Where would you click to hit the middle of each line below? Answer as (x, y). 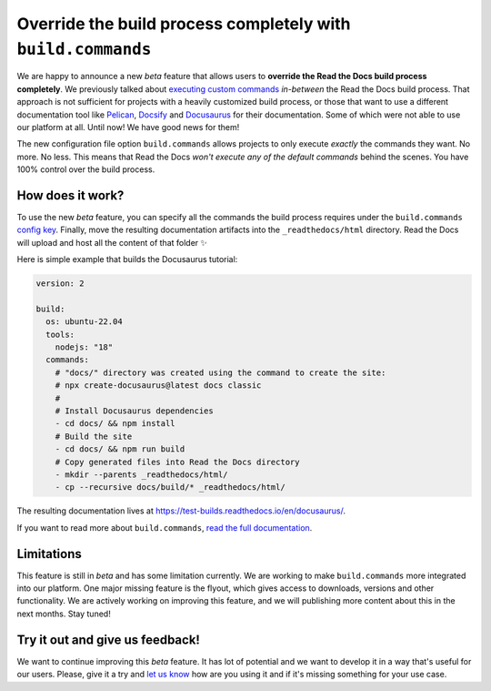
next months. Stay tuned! (64, 614)
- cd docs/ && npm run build (120, 449)
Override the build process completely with (184, 24)
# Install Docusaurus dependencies (134, 411)
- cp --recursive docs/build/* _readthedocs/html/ (170, 488)
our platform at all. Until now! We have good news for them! (128, 127)
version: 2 (60, 284)
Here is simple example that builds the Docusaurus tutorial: (127, 259)
